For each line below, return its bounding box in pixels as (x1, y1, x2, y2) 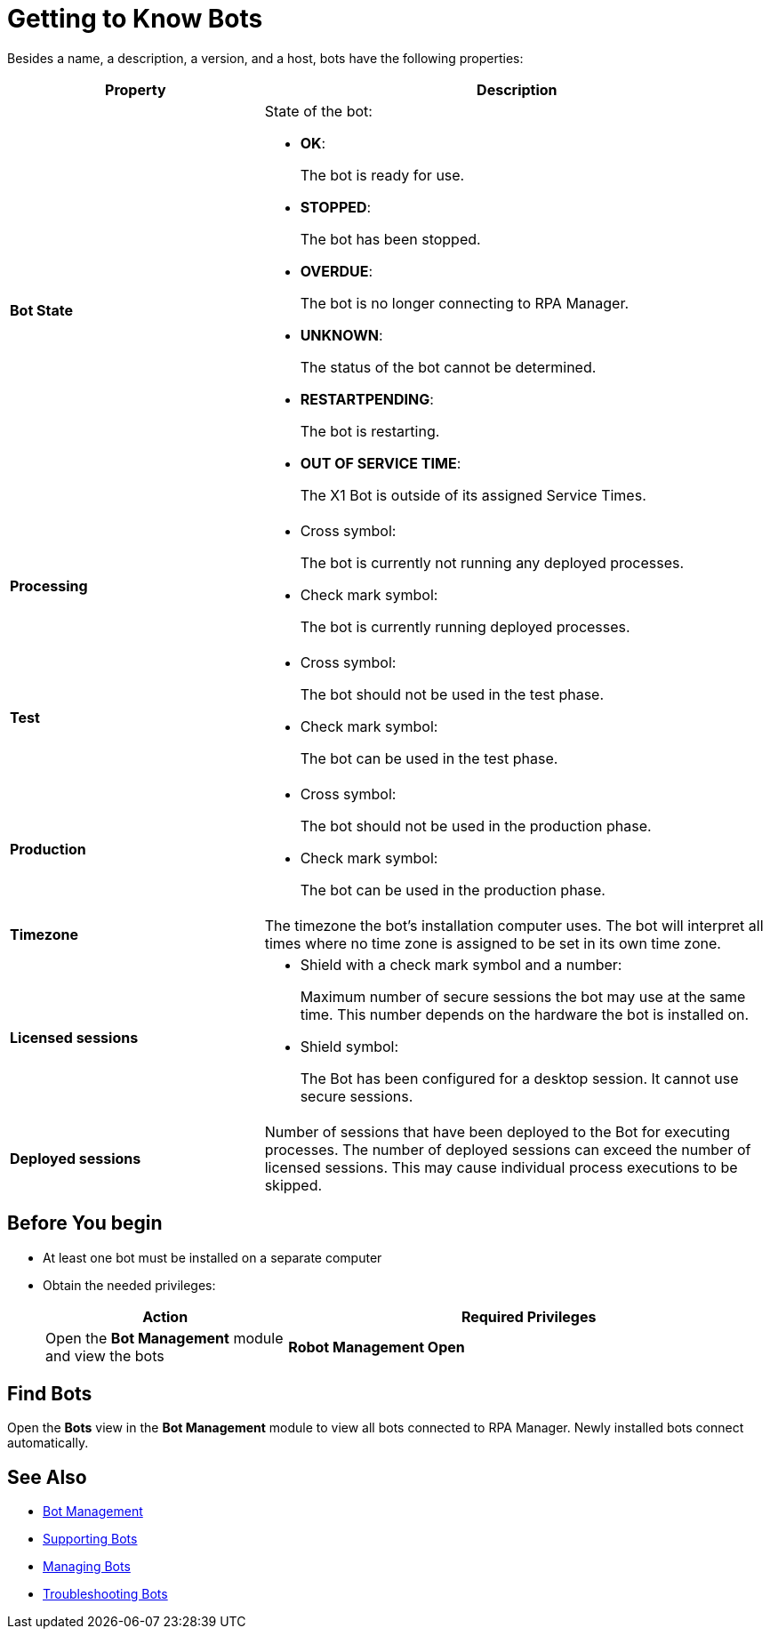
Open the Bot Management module (45, 1328, 284, 1347)
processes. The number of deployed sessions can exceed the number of (264, 1140, 751, 1159)
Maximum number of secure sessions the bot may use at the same (300, 987, 746, 1006)
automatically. (7, 1435, 89, 1451)
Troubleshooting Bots (43, 1586, 168, 1602)
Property (105, 80, 166, 99)
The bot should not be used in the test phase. (300, 685, 605, 703)
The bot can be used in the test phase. (300, 749, 558, 767)
